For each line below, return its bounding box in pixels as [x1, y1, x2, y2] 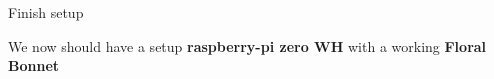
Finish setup [8, 2, 84, 22]
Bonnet [8, 55, 60, 76]
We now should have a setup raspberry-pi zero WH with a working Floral [8, 35, 487, 56]
